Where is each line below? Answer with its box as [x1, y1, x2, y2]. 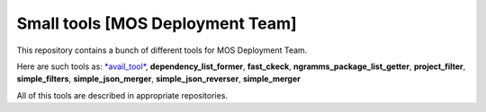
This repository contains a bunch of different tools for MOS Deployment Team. [16, 45, 308, 56]
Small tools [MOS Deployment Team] [16, 13, 297, 33]
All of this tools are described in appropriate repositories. [16, 90, 229, 100]
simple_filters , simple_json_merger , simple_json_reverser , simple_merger [16, 73, 301, 84]
